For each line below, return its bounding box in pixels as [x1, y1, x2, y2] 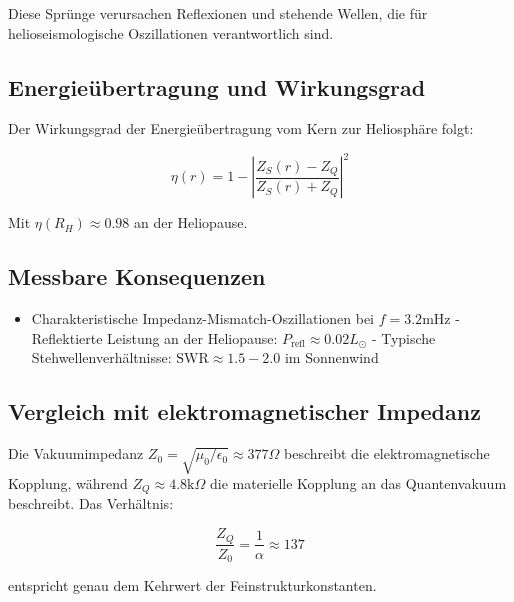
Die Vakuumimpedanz [8, 443, 144, 464]
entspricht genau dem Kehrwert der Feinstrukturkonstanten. [8, 575, 377, 596]
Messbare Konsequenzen [8, 261, 266, 292]
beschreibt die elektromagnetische [284, 443, 490, 464]
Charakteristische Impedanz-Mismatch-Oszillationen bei [31, 308, 375, 329]
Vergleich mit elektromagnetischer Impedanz [8, 396, 481, 427]
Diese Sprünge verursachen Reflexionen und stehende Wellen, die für [8, 3, 428, 23]
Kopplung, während [8, 473, 128, 494]
